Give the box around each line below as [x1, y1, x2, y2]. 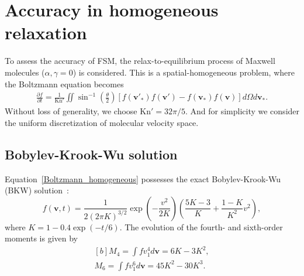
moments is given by [5, 232, 78, 244]
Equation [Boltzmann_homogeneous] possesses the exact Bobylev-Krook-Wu [5, 172, 281, 185]
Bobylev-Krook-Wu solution [5, 145, 178, 163]
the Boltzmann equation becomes [5, 77, 124, 90]
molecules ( [5, 66, 45, 78]
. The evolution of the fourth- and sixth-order [119, 220, 283, 233]
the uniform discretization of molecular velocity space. [5, 116, 199, 128]
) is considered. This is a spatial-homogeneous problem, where [72, 66, 295, 78]
